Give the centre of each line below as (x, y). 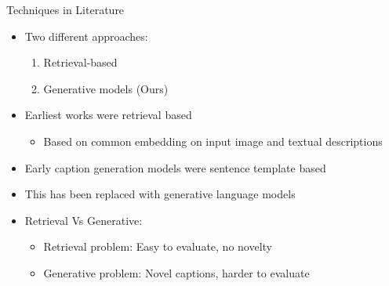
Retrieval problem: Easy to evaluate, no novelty (158, 246)
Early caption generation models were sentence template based (175, 167)
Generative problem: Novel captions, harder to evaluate (176, 272)
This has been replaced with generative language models (160, 194)
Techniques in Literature (65, 9)
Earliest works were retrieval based (108, 115)
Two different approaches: (86, 36)
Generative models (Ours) (106, 88)
